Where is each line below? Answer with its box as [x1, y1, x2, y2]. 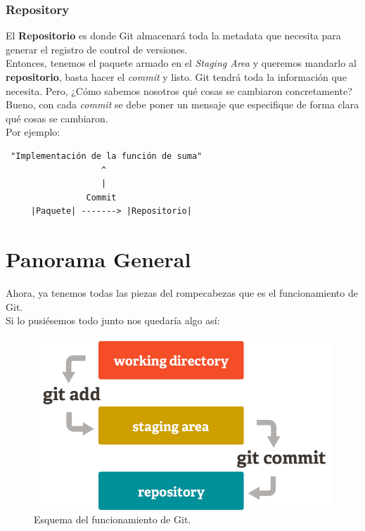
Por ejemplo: [6, 124, 60, 139]
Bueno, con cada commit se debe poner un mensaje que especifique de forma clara [6, 97, 359, 112]
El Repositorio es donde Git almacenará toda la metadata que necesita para [6, 28, 341, 43]
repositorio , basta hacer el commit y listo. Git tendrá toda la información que [6, 70, 347, 84]
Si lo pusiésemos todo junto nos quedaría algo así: [6, 313, 220, 328]
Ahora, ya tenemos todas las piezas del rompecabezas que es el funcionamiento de [6, 286, 358, 300]
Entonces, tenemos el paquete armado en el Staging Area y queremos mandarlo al [6, 56, 357, 70]
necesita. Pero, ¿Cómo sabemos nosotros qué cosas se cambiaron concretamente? [6, 83, 352, 98]
